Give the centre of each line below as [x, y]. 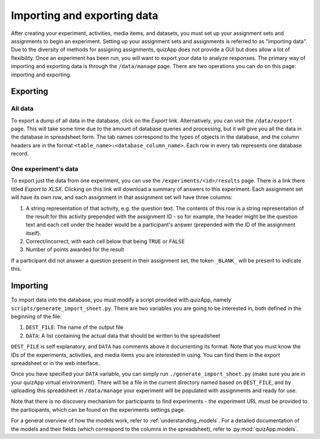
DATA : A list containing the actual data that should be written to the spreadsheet [123, 335]
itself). [33, 233]
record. [20, 153]
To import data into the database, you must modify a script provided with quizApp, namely [121, 300]
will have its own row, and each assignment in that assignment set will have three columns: [122, 197]
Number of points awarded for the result [75, 249]
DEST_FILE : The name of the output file [75, 327]
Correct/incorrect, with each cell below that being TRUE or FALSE [105, 241]
